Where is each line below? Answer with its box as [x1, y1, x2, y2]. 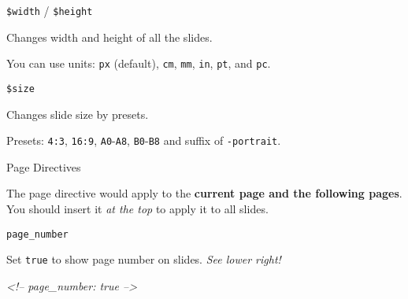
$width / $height [6, 2, 93, 18]
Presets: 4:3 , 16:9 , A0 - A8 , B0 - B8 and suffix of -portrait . [6, 132, 281, 149]
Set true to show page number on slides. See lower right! [6, 251, 281, 268]
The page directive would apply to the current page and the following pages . [6, 185, 402, 201]
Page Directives [6, 158, 81, 175]
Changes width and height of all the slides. [6, 28, 213, 45]
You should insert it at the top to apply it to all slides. [6, 201, 269, 216]
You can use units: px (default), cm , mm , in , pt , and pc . [6, 55, 271, 72]
